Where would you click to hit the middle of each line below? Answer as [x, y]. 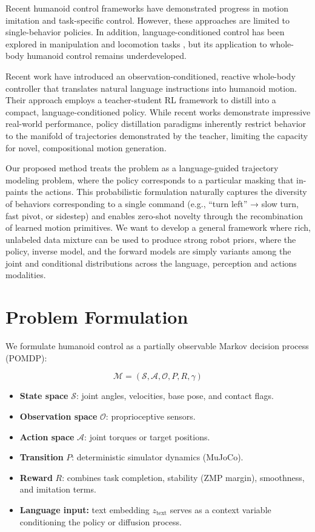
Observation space [58, 416]
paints [17, 192]
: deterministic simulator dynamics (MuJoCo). [157, 457]
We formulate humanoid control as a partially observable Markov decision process [157, 346]
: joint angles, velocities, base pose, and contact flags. [175, 396]
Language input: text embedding [85, 509]
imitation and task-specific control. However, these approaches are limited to [148, 20]
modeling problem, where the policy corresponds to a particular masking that [150, 179]
